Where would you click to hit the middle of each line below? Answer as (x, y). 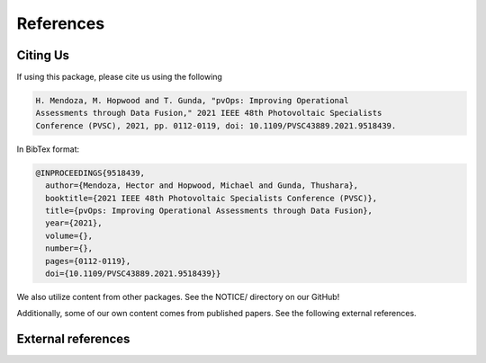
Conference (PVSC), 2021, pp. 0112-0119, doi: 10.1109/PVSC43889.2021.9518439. (216, 125)
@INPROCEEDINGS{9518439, (90, 173)
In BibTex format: (48, 149)
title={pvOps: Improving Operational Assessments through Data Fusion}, (209, 210)
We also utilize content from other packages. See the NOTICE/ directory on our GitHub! (178, 297)
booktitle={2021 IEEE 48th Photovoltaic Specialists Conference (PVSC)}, (211, 198)
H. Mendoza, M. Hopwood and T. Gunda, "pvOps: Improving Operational (192, 101)
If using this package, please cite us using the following (119, 77)
